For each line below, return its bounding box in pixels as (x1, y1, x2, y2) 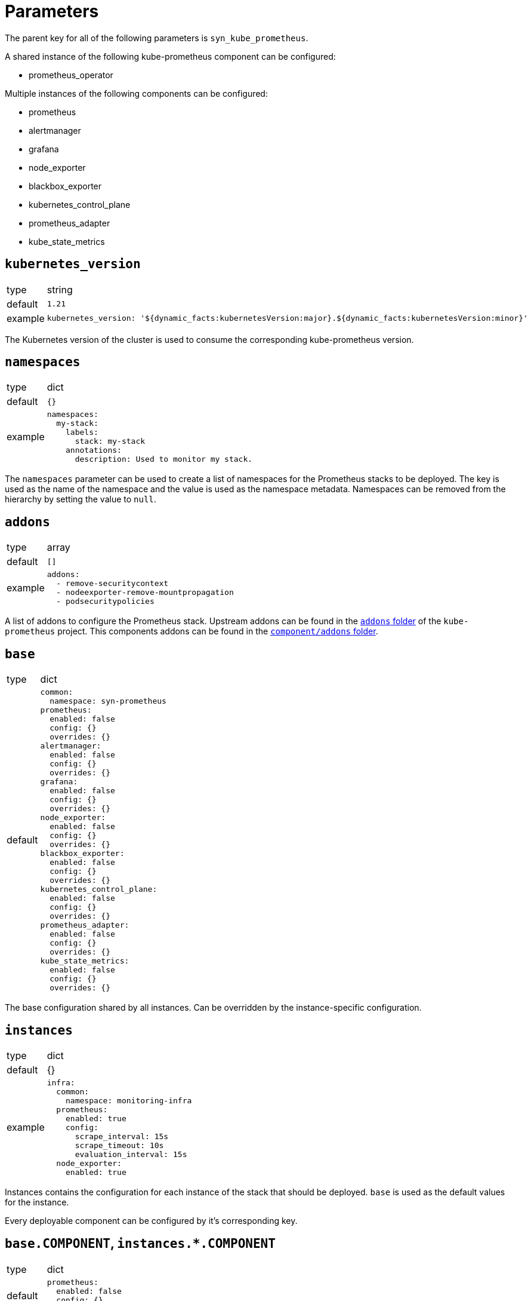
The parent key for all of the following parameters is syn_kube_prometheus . (5, 32, 308, 43)
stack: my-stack (75, 437, 146, 446)
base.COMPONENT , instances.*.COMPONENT (5, 1236, 276, 1251)
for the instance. (5, 1196, 69, 1207)
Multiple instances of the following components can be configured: (5, 88, 268, 99)
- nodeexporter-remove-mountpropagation (56, 588, 234, 597)
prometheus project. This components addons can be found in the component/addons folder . (5, 626, 378, 637)
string (47, 283, 73, 296)
